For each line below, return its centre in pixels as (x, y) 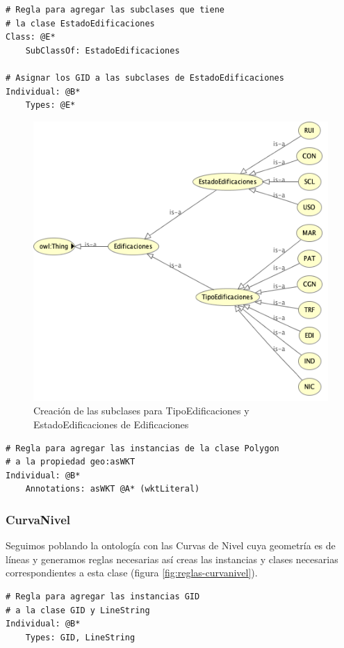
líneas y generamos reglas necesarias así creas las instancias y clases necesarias (172, 559)
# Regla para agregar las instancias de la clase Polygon (142, 448)
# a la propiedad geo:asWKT (71, 462)
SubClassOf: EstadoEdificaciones (103, 50)
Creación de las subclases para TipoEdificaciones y (141, 411)
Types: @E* (50, 105)
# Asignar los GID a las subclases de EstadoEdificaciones (145, 78)
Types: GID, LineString (80, 637)
